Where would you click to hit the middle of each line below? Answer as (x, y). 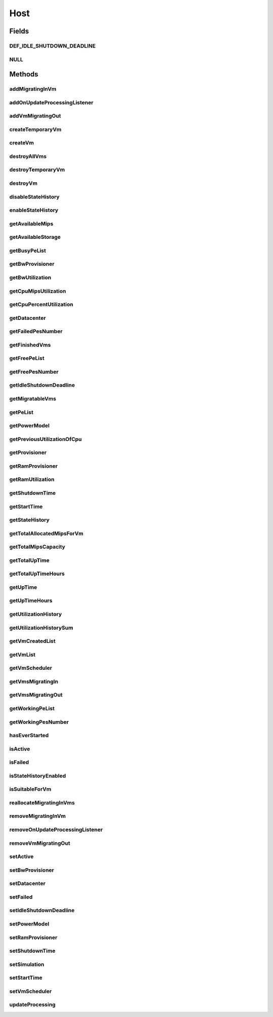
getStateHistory (30, 520)
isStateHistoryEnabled (38, 776)
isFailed (19, 762)
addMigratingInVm (33, 89)
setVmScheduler (31, 991)
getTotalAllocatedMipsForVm (46, 533)
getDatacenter (28, 318)
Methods (24, 74)
